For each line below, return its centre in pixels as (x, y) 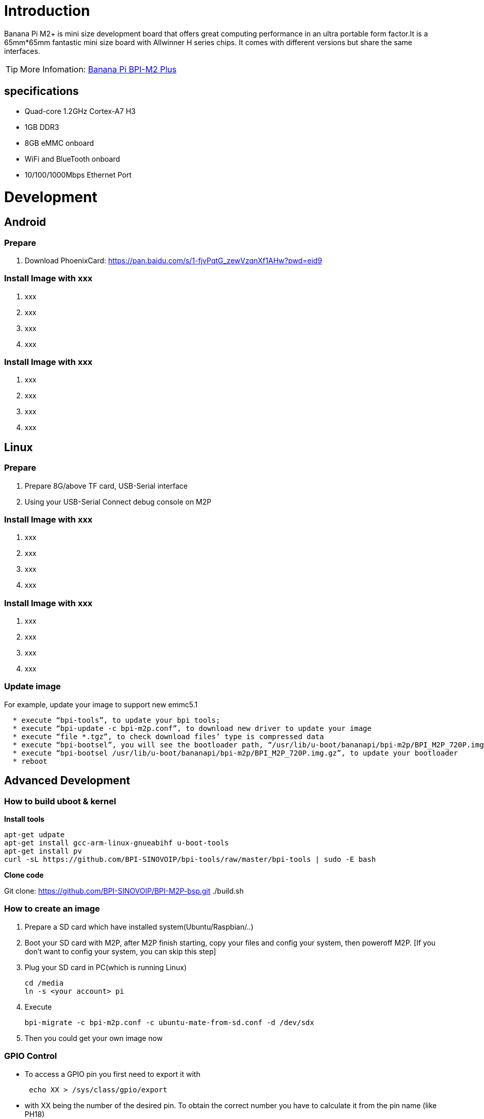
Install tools (24, 819)
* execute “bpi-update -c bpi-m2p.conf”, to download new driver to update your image (192, 728)
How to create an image (52, 909)
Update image (33, 687)
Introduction (47, 11)
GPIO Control (31, 1056)
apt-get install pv (43, 851)
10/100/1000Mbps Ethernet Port (78, 175)
